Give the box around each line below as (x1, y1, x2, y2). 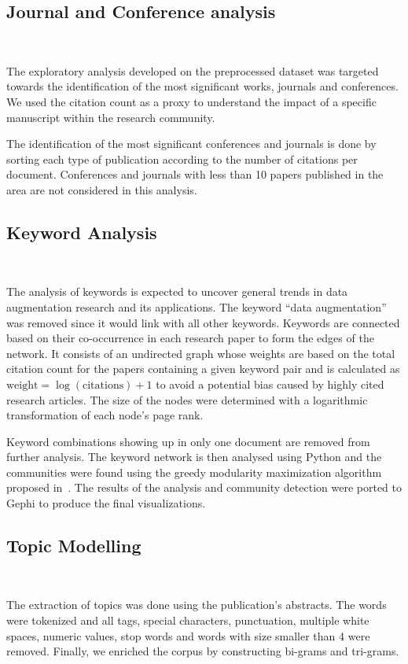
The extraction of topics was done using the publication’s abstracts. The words (6, 596, 387, 613)
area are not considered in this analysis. (6, 181, 197, 197)
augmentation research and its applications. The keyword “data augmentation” (6, 298, 387, 315)
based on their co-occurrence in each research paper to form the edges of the (6, 330, 374, 346)
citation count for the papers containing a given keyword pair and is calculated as (6, 360, 400, 377)
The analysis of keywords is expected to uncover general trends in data (6, 283, 348, 300)
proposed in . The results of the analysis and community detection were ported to (6, 479, 402, 496)
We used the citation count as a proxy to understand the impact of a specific (6, 93, 377, 109)
